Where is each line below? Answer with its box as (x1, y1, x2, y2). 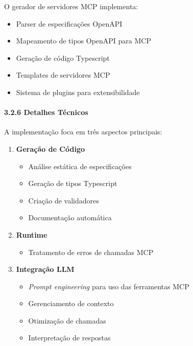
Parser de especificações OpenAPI (16, 18, 123, 29)
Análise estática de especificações (28, 160, 132, 171)
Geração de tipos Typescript (28, 178, 117, 189)
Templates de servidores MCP (16, 70, 110, 80)
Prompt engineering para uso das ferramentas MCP (28, 281, 189, 291)
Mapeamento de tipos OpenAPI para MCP (16, 35, 151, 46)
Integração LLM (16, 264, 75, 274)
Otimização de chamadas (28, 315, 106, 326)
